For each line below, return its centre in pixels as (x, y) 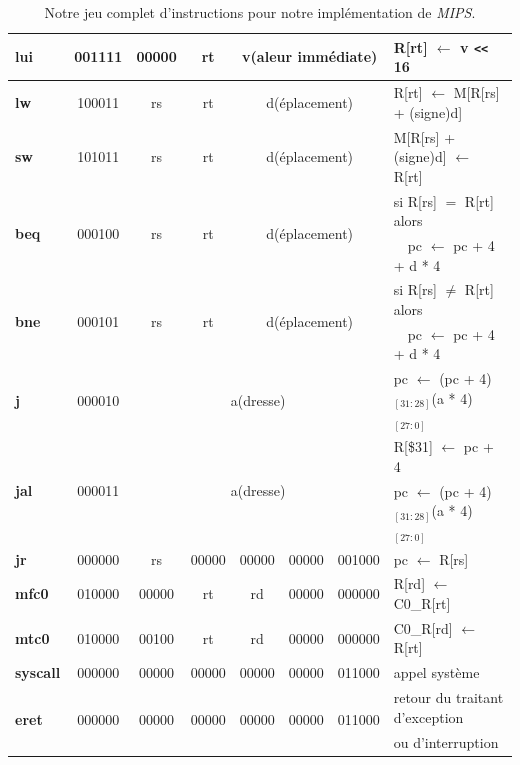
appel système (436, 672)
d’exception (428, 716)
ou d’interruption (446, 741)
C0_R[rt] (422, 602)
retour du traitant (448, 697)
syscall (38, 672)
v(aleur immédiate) (310, 56)
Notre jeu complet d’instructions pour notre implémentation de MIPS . (260, 12)
